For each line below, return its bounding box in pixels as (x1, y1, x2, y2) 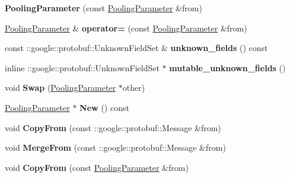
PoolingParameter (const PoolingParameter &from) (5, 2, 202, 14)
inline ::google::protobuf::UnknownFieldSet (5, 61, 160, 74)
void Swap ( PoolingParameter (5, 81, 116, 94)
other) (122, 81, 145, 94)
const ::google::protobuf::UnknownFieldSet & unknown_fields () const (5, 42, 268, 54)
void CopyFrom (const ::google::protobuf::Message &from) (5, 121, 221, 133)
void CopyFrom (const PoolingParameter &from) (5, 161, 189, 173)
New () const (79, 101, 129, 113)
